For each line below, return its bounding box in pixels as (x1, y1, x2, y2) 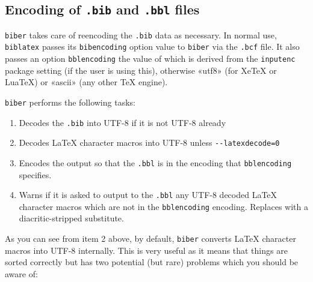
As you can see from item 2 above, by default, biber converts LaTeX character (5, 232, 296, 245)
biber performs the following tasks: (5, 95, 135, 108)
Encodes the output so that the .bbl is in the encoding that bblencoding (19, 156, 292, 169)
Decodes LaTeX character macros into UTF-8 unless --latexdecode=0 (19, 136, 280, 149)
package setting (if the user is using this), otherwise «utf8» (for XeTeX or (5, 64, 277, 76)
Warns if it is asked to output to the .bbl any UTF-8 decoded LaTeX (19, 188, 277, 201)
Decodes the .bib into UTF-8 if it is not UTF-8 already (19, 116, 226, 128)
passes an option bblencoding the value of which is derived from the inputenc (5, 52, 296, 65)
